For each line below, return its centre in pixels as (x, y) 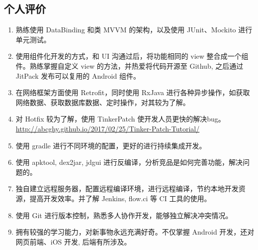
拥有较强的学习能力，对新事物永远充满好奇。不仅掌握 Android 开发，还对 (135, 232)
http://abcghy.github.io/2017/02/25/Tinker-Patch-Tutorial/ (108, 128)
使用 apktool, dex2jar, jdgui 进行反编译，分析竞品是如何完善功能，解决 (129, 162)
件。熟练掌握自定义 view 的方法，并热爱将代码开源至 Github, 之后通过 (129, 65)
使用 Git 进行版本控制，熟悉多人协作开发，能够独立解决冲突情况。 (124, 215)
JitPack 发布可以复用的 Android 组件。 (78, 75)
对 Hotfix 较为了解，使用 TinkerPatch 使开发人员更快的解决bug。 (120, 119)
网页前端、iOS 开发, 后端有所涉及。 (73, 241)
